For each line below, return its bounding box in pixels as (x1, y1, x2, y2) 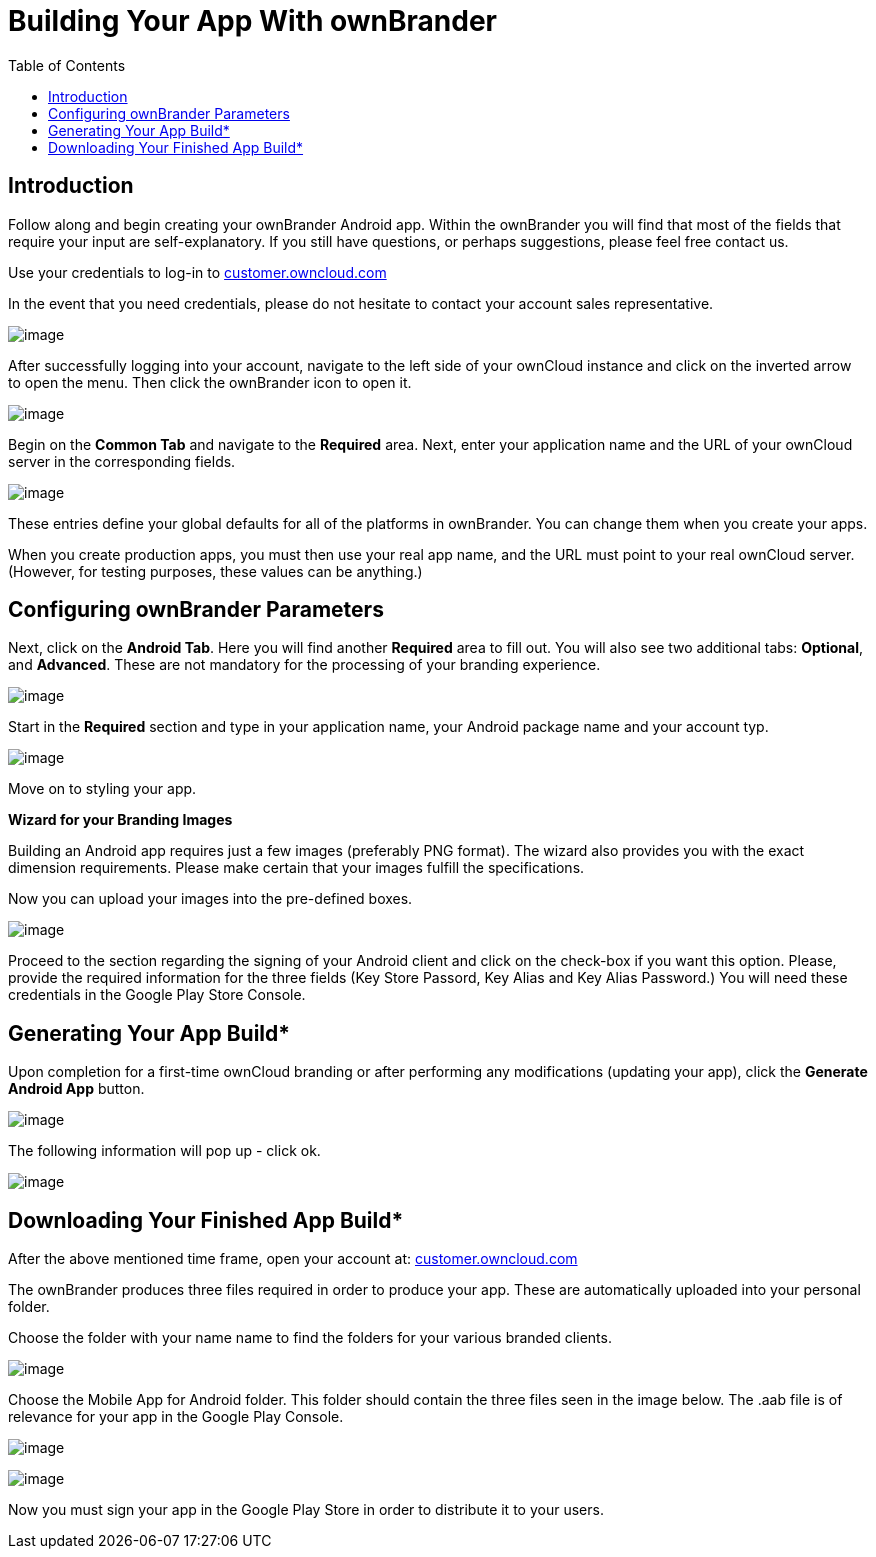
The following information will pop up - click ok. (8, 1142, 321, 1160)
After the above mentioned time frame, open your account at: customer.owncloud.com (8, 1250, 578, 1268)
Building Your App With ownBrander (8, 4, 498, 38)
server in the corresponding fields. (8, 452, 236, 470)
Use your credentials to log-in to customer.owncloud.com (8, 263, 387, 281)
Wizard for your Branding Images (8, 811, 233, 829)
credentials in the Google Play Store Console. (8, 986, 306, 1004)
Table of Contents (8, 56, 126, 74)
